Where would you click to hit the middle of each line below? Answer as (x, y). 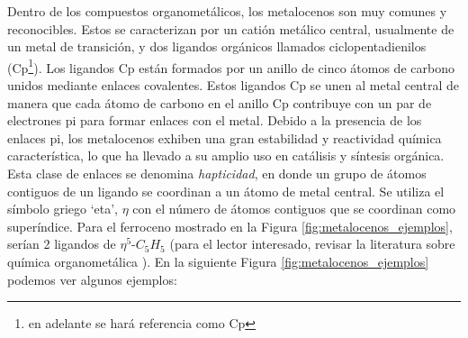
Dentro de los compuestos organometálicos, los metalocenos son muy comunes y (227, 11)
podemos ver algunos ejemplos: (92, 279)
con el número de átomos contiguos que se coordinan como (294, 209)
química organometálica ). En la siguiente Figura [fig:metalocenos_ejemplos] (218, 261)
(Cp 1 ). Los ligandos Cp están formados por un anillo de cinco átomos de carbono (231, 66)
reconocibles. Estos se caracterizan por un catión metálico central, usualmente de (231, 28)
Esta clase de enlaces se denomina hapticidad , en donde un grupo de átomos (217, 173)
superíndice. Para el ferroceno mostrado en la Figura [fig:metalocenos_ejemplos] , (230, 226)
